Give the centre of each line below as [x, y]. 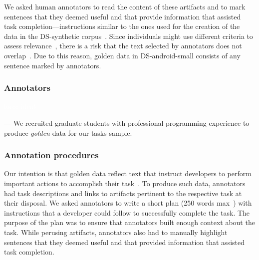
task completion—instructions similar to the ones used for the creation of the [122, 26]
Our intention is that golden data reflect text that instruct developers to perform [128, 173]
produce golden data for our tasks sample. [68, 132]
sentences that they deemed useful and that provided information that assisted [124, 242]
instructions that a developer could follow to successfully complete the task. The [127, 212]
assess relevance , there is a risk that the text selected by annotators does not [123, 46]
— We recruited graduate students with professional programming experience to [127, 123]
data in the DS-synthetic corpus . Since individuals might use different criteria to [129, 36]
